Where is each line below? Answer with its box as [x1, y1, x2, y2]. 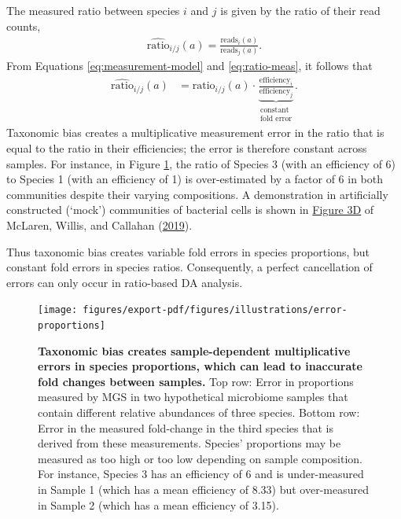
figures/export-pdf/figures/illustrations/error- [83, 304, 348, 316]
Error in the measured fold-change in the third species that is [38, 419, 333, 436]
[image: [38, 304, 78, 316]
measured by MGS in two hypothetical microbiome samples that [38, 388, 348, 405]
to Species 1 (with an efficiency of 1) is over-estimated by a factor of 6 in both [6, 171, 383, 187]
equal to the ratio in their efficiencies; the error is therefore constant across [6, 140, 367, 156]
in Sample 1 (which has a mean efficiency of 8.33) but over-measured [38, 481, 369, 498]
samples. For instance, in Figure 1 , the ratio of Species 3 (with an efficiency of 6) [6, 155, 396, 171]
